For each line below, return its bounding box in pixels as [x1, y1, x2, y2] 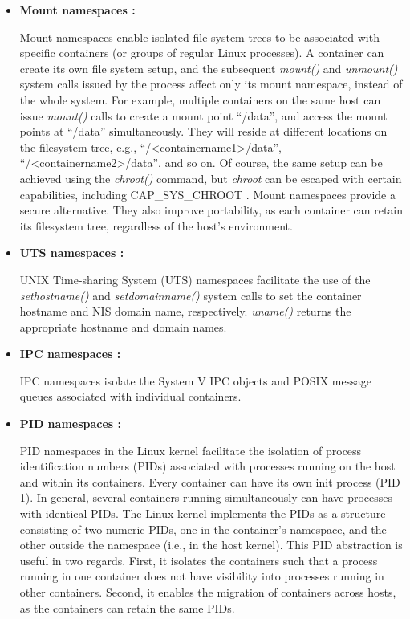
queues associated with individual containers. [19, 388, 242, 405]
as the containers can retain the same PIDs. [19, 599, 235, 616]
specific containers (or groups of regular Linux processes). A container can [19, 44, 384, 61]
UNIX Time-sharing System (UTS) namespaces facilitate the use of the [19, 271, 371, 287]
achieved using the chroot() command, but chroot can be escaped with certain [19, 169, 402, 186]
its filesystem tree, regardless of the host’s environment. [19, 217, 293, 234]
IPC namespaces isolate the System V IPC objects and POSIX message [19, 372, 371, 389]
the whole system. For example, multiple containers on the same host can [19, 91, 381, 108]
